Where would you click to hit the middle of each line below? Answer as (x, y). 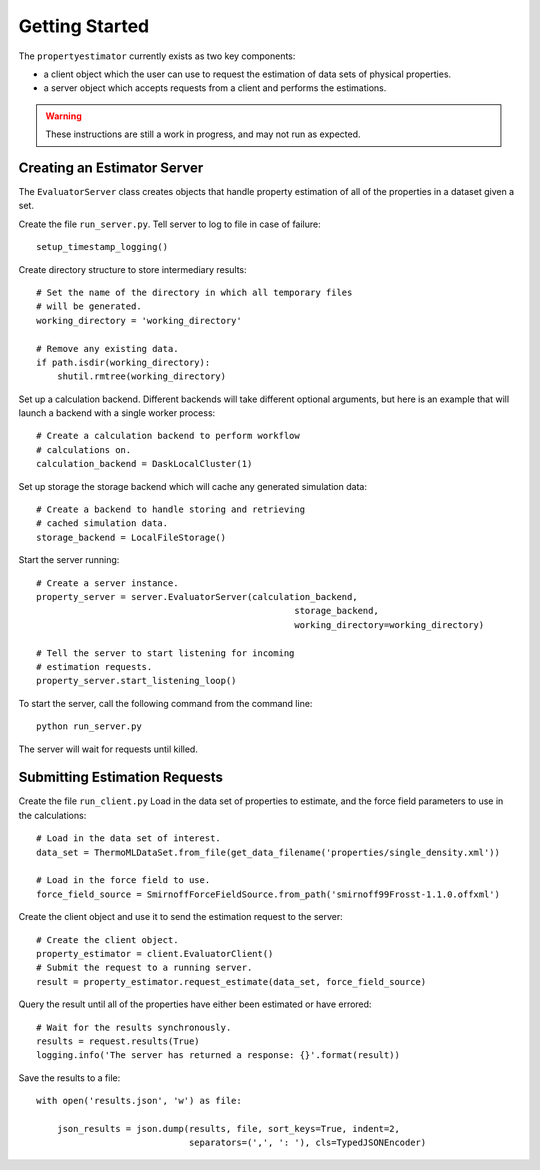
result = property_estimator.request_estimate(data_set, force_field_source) (231, 981)
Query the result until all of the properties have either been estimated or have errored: (195, 1004)
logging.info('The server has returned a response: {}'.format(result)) (218, 1055)
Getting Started (84, 26)
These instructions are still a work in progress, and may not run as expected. (203, 134)
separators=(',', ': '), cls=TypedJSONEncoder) (307, 1143)
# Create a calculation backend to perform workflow (168, 436)
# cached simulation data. (102, 523)
